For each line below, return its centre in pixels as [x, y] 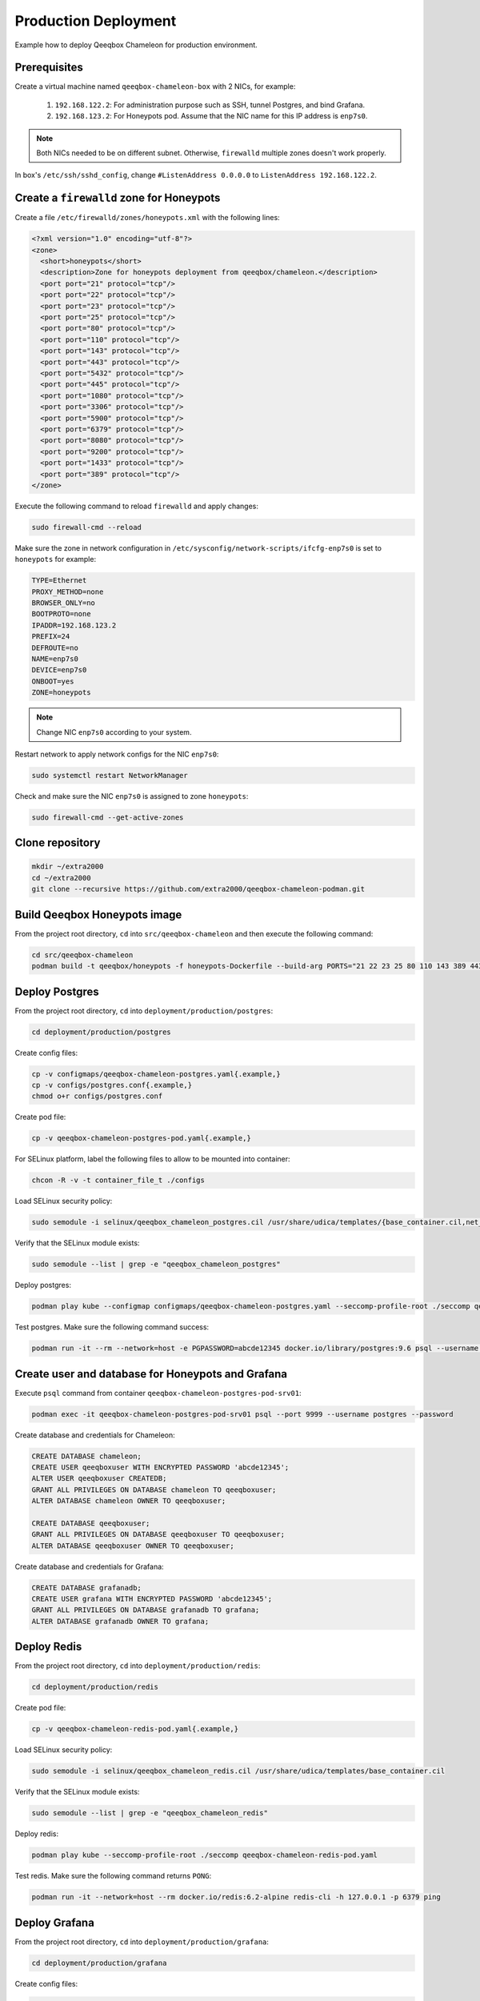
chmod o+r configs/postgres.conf [97, 1096]
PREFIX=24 [51, 637]
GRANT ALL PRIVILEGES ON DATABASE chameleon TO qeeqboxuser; [154, 1490]
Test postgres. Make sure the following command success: [112, 1327]
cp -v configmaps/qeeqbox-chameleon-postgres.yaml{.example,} [156, 1074]
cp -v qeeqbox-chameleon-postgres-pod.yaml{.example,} [141, 1138]
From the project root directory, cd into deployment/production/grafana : [142, 1942]
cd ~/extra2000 [61, 878]
